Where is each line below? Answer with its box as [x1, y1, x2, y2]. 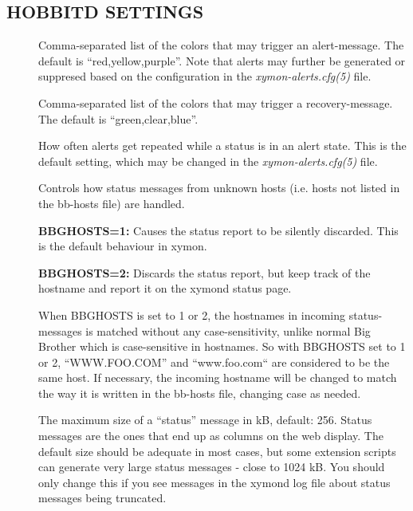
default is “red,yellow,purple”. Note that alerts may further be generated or [38, 52, 406, 69]
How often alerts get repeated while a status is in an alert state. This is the [38, 137, 407, 154]
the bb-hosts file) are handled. [38, 195, 185, 211]
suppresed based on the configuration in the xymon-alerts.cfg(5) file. [38, 68, 372, 85]
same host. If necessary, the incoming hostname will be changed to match [38, 369, 397, 386]
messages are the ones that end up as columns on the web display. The [38, 427, 383, 444]
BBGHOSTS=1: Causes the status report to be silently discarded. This [38, 222, 399, 238]
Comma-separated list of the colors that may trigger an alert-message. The [38, 37, 404, 53]
